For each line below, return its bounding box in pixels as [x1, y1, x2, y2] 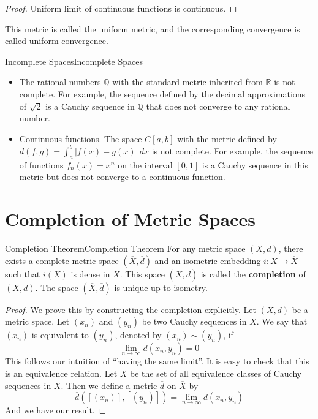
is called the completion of [200, 267, 306, 280]
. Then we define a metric [61, 379, 157, 391]
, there [278, 241, 303, 254]
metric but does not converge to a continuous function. [19, 170, 225, 183]
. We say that [256, 315, 308, 328]
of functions [19, 158, 64, 171]
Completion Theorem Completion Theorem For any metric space [5, 241, 246, 254]
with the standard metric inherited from [112, 75, 263, 88]
